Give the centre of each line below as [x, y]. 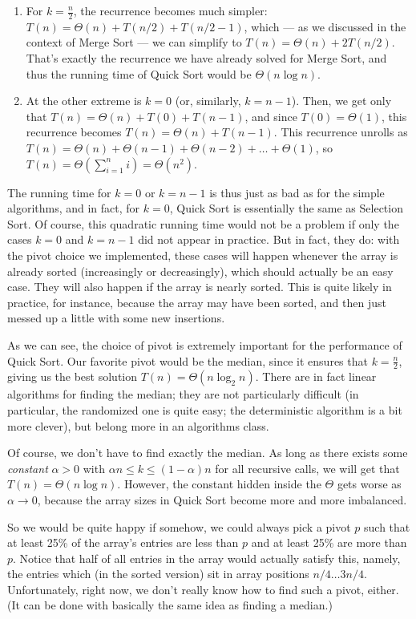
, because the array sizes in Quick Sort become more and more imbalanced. [222, 499]
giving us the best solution [73, 376]
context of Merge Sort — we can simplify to [134, 42]
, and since [271, 116]
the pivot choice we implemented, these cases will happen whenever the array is [203, 255]
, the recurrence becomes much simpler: [170, 10]
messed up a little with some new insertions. [116, 318]
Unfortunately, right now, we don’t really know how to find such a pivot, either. [203, 589]
